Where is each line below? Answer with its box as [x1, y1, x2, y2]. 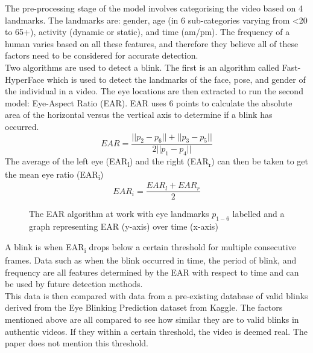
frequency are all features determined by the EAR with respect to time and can [5, 265, 299, 278]
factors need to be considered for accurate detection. [5, 49, 198, 62]
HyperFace [5, 73, 45, 85]
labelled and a [232, 207, 285, 220]
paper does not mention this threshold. [5, 337, 148, 349]
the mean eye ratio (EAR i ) [5, 168, 104, 183]
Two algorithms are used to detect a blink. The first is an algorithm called [5, 60, 280, 73]
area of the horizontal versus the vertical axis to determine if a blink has [5, 108, 273, 121]
